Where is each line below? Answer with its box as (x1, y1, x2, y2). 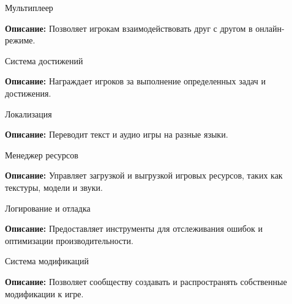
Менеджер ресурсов (5, 148, 78, 161)
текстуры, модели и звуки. (5, 180, 103, 193)
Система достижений (5, 54, 83, 67)
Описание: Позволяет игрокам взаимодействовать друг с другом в (5, 21, 253, 34)
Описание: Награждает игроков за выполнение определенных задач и (5, 75, 266, 87)
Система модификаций (5, 254, 89, 267)
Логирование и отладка (5, 201, 91, 214)
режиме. (5, 34, 36, 46)
